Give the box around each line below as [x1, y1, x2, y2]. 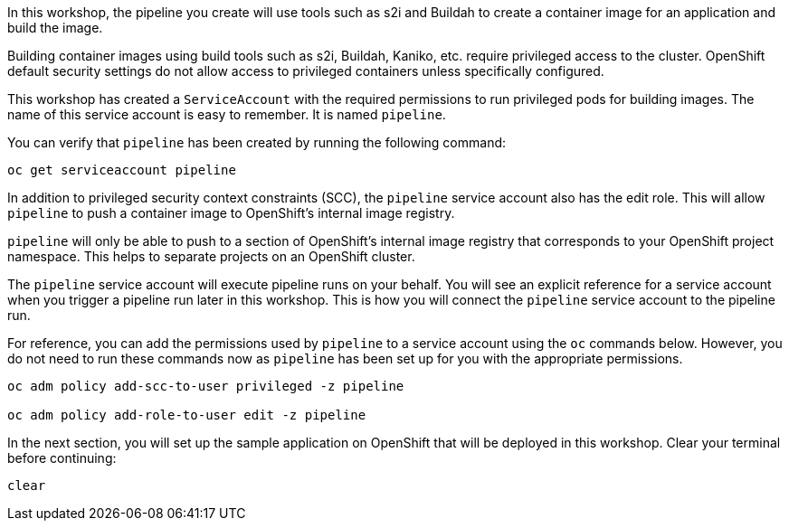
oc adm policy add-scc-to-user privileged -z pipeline [7, 379, 404, 393]
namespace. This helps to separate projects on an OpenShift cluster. [7, 249, 415, 264]
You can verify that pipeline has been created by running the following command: [7, 135, 507, 150]
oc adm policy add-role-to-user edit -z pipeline [7, 408, 366, 422]
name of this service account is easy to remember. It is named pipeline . [7, 107, 446, 122]
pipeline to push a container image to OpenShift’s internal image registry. [7, 205, 455, 221]
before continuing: [7, 450, 117, 466]
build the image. [7, 20, 103, 35]
